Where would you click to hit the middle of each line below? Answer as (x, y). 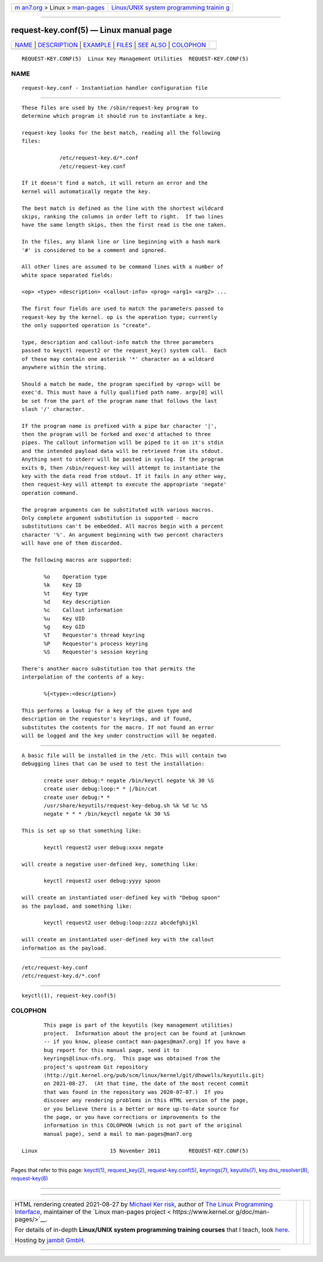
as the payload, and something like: (77, 906)
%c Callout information (83, 610)
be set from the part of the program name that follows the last (120, 401)
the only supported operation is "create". (86, 326)
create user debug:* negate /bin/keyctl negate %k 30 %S (129, 780)
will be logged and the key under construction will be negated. (120, 736)
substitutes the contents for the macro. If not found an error (118, 727)
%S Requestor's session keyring (96, 652)
